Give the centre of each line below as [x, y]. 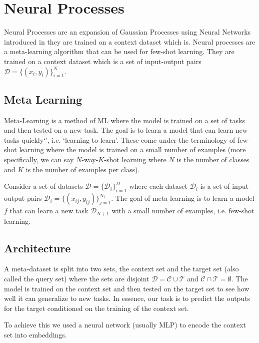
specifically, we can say [39, 159]
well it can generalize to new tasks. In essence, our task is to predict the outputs [127, 298]
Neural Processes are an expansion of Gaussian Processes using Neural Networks [127, 32]
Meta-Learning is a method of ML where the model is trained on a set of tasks [124, 120]
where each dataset [158, 186]
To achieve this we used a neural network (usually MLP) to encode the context [125, 325]
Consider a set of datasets [43, 186]
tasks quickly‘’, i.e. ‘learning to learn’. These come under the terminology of [120, 139]
